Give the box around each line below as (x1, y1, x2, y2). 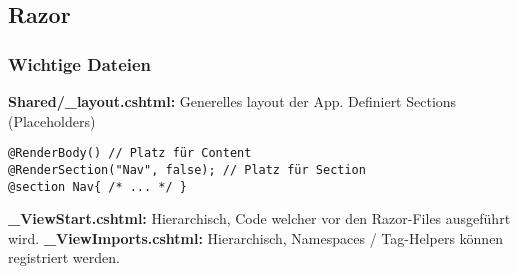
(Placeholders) (8, 110, 96, 131)
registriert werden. (8, 247, 120, 268)
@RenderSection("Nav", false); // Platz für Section (8, 162, 366, 177)
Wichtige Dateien (8, 51, 152, 76)
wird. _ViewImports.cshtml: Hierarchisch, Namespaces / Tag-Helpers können (8, 227, 504, 248)
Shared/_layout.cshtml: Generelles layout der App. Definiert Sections (8, 91, 457, 111)
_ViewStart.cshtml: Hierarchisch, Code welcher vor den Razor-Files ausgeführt (8, 208, 511, 229)
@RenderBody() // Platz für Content (8, 146, 252, 161)
